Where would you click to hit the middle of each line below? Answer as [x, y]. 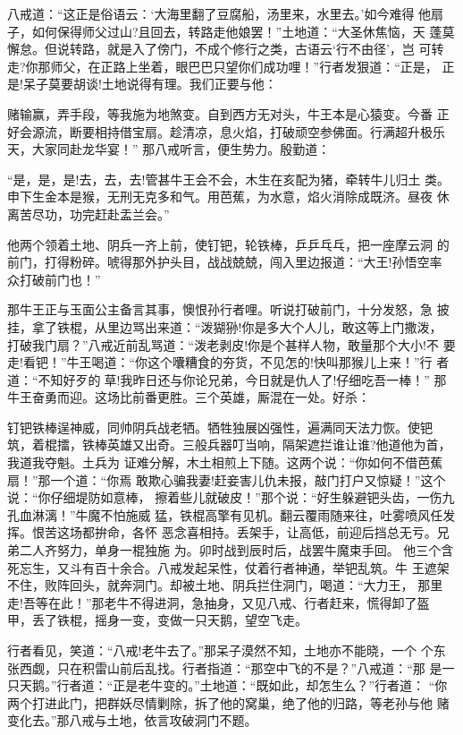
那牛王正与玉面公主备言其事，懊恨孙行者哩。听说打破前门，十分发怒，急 [220, 309]
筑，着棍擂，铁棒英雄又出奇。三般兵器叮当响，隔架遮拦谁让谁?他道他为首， [229, 444]
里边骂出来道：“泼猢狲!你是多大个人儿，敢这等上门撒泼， [274, 326]
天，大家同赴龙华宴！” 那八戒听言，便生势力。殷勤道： [169, 149]
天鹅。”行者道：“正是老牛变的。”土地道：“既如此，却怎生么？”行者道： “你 [233, 685]
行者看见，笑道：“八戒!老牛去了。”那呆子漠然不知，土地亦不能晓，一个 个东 [227, 650]
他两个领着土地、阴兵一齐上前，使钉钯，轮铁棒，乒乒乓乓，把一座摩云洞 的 [228, 244]
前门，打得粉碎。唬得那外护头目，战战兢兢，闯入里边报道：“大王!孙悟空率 [225, 262]
